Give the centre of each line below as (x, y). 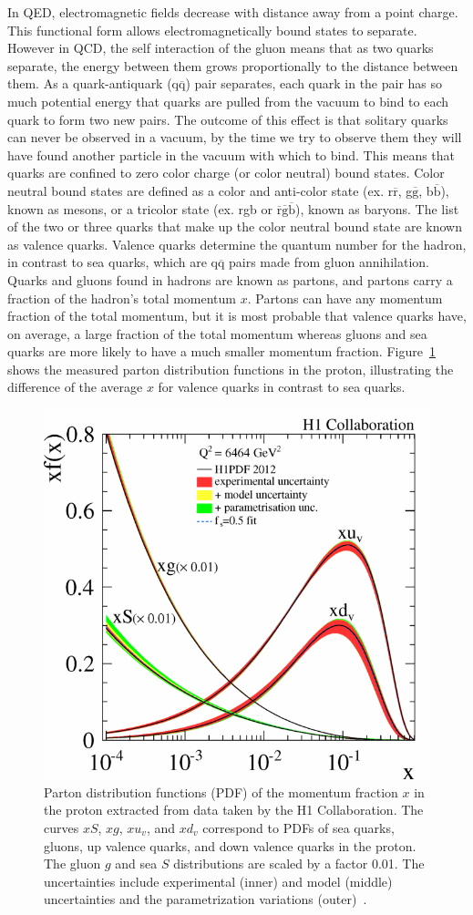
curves (62, 828)
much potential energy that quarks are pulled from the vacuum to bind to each (228, 101)
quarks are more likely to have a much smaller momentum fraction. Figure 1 (221, 351)
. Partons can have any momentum (345, 298)
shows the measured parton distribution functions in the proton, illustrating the (231, 369)
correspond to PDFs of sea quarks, (298, 828)
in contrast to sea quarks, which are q (113, 262)
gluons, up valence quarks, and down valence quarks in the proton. (230, 845)
